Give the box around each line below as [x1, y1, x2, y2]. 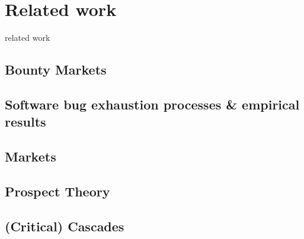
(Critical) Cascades [5, 217, 124, 235]
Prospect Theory [5, 182, 110, 200]
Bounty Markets [5, 60, 107, 79]
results [5, 112, 46, 131]
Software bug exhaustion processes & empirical [5, 95, 300, 113]
